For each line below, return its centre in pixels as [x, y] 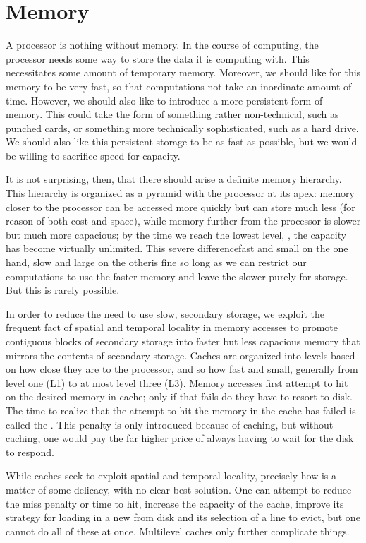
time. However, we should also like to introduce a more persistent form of [164, 100]
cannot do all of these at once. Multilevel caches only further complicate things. [178, 531]
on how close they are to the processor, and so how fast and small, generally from [182, 369]
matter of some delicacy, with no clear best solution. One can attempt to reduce [179, 489]
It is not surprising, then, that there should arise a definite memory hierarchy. [174, 179]
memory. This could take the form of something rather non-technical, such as [172, 114]
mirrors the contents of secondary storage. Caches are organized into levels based [181, 355]
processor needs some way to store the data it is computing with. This [158, 58]
